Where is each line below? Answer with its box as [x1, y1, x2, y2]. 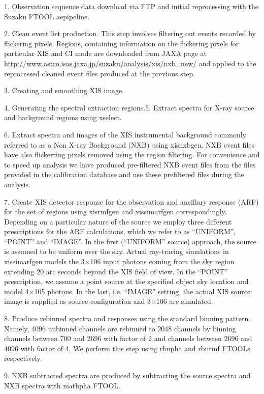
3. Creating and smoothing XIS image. [4, 85, 124, 96]
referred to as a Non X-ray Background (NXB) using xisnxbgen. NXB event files [4, 139, 255, 150]
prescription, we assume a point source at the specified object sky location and [4, 276, 249, 287]
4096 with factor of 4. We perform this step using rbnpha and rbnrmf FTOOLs [4, 343, 250, 353]
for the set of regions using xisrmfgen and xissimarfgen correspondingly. [4, 206, 227, 217]
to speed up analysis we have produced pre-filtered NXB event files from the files [4, 159, 256, 170]
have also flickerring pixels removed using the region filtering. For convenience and [4, 149, 260, 160]
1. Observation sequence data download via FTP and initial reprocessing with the [4, 1, 258, 11]
